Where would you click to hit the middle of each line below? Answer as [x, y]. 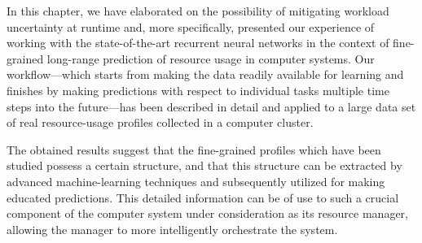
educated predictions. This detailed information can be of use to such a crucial [203, 197]
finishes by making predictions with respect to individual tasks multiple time [198, 90]
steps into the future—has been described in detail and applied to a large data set [211, 106]
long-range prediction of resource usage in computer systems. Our [211, 58]
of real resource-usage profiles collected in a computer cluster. [160, 122]
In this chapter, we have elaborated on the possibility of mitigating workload [198, 11]
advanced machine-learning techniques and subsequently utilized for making [196, 181]
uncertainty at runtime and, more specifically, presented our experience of [191, 26]
